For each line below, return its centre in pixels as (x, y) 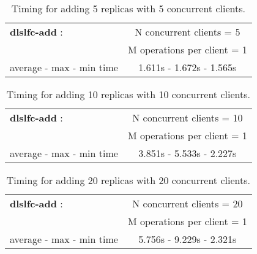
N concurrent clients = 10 (188, 117)
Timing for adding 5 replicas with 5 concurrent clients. (128, 8)
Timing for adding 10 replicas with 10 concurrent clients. (128, 94)
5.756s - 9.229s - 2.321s (188, 239)
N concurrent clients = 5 (188, 32)
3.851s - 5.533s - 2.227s (188, 153)
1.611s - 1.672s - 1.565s (188, 67)
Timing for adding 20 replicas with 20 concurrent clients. (128, 180)
